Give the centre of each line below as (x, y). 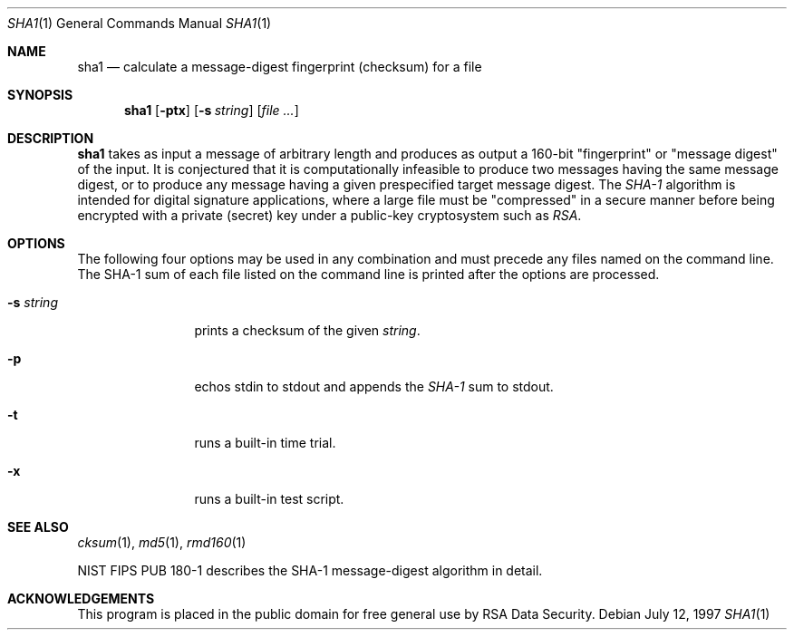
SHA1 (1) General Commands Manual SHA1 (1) (140, 23)
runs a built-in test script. (269, 499)
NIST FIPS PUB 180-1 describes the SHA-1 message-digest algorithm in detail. (310, 570)
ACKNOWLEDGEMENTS (81, 598)
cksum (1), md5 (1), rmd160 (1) (162, 542)
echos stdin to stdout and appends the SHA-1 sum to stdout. (374, 386)
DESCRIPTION (51, 138)
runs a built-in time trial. (265, 443)
